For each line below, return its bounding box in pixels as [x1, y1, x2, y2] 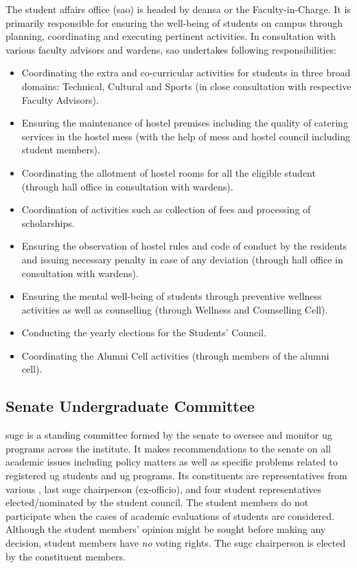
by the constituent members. [5, 549, 126, 563]
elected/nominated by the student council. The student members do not [5, 495, 309, 510]
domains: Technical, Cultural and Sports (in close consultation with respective [21, 78, 352, 93]
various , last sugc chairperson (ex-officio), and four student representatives [5, 481, 322, 496]
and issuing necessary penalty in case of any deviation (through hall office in [21, 252, 343, 266]
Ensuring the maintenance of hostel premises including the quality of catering [21, 116, 348, 130]
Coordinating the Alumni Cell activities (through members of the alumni [21, 348, 330, 362]
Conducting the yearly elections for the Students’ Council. [21, 325, 266, 340]
